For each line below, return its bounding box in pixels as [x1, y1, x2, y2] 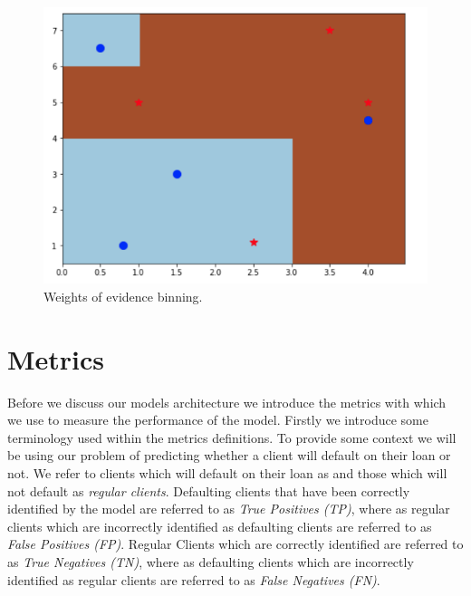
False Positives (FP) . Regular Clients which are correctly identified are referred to [7, 534, 464, 553]
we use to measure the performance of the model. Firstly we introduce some [7, 410, 428, 429]
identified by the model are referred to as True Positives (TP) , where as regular [7, 499, 450, 518]
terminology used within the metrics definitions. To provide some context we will [7, 428, 457, 447]
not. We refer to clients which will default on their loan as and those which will [7, 463, 447, 482]
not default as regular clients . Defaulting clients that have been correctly [7, 481, 410, 500]
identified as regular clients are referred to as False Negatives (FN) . [7, 570, 380, 589]
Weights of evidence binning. [43, 286, 203, 305]
